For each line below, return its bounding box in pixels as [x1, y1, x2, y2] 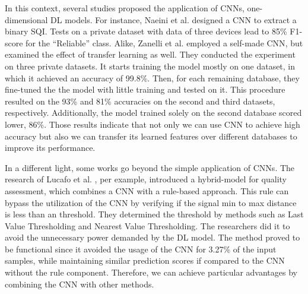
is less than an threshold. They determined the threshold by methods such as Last [5, 208, 304, 220]
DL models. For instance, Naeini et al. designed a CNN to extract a [50, 13, 297, 26]
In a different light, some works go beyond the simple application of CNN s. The [5, 161, 295, 173]
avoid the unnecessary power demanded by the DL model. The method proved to [5, 231, 300, 244]
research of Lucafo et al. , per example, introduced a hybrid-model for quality [5, 173, 287, 185]
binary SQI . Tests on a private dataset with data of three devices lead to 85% [5, 25, 287, 37]
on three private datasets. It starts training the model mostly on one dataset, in [5, 59, 296, 72]
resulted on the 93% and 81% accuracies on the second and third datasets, [5, 94, 275, 107]
